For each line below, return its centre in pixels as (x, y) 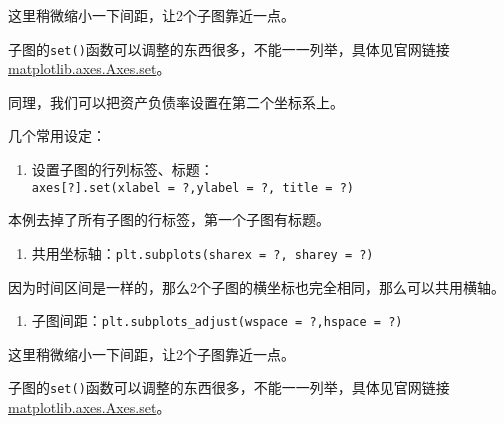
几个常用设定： (57, 135)
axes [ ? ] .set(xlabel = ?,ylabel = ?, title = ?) (192, 187)
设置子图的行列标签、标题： (122, 169)
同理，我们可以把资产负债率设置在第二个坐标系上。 (176, 101)
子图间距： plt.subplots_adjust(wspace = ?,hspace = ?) (217, 320)
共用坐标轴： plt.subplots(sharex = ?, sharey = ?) (202, 252)
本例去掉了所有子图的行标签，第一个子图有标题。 (169, 219)
